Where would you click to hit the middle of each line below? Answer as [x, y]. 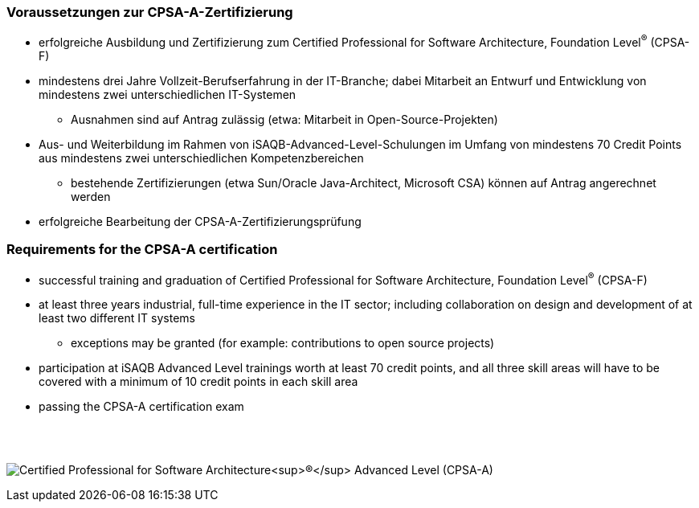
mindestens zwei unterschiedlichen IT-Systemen [168, 95]
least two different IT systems [117, 318]
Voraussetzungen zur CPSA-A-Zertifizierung [150, 12]
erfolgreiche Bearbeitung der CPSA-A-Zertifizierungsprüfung [200, 222]
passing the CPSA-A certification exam [141, 407]
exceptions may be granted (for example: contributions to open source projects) [283, 343]
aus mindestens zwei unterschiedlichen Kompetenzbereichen [201, 158]
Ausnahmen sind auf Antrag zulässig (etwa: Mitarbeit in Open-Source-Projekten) [284, 120]
